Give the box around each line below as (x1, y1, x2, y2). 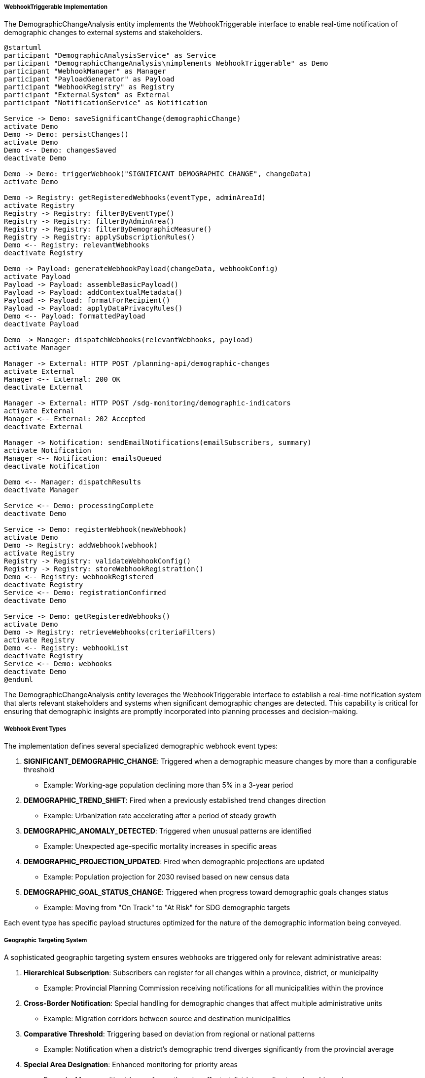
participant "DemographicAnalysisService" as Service (4, 51, 216, 60)
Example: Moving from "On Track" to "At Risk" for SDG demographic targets (43, 903, 290, 912)
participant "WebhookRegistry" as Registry (4, 83, 175, 91)
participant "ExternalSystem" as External (4, 91, 171, 99)
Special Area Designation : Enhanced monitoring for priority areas (24, 1060, 238, 1069)
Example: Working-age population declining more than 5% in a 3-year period (43, 781, 293, 790)
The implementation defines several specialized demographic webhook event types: (4, 742, 278, 751)
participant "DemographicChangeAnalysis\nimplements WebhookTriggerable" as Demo (4, 59, 328, 68)
